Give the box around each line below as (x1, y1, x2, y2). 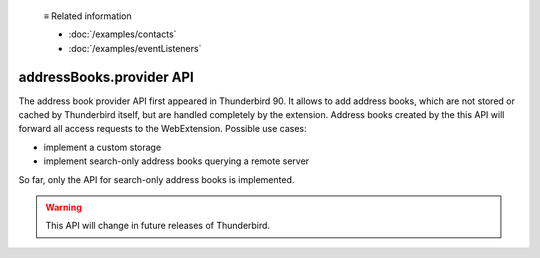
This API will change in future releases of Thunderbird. (45, 220, 270, 232)
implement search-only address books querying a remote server (43, 155, 310, 167)
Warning (45, 201, 82, 214)
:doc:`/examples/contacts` (68, 28, 177, 40)
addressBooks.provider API (18, 68, 194, 85)
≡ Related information (43, 10, 132, 22)
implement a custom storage (43, 141, 162, 153)
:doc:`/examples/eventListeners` (68, 42, 202, 54)
